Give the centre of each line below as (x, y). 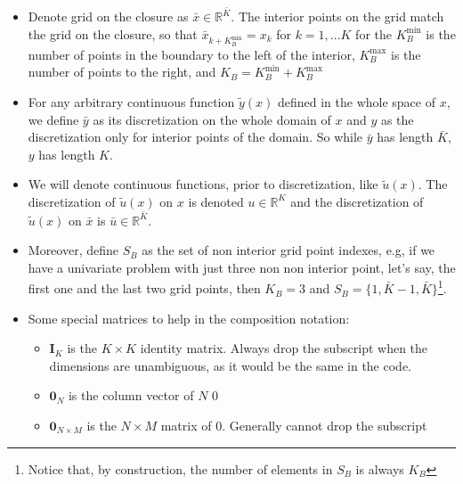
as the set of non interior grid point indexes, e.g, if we (288, 250)
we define (53, 119)
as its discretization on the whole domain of (212, 119)
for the (374, 33)
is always (380, 468)
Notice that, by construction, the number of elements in (180, 468)
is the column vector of (131, 395)
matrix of (186, 426)
